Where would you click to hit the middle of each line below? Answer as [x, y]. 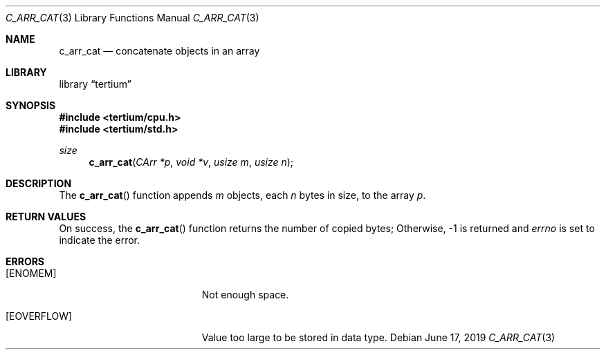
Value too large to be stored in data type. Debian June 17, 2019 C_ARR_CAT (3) [378, 337]
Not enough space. [245, 295]
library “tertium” [95, 84]
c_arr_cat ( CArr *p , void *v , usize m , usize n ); [191, 162]
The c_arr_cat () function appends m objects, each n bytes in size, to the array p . [242, 195]
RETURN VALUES [46, 217]
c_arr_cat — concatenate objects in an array [159, 51]
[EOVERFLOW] [39, 316]
